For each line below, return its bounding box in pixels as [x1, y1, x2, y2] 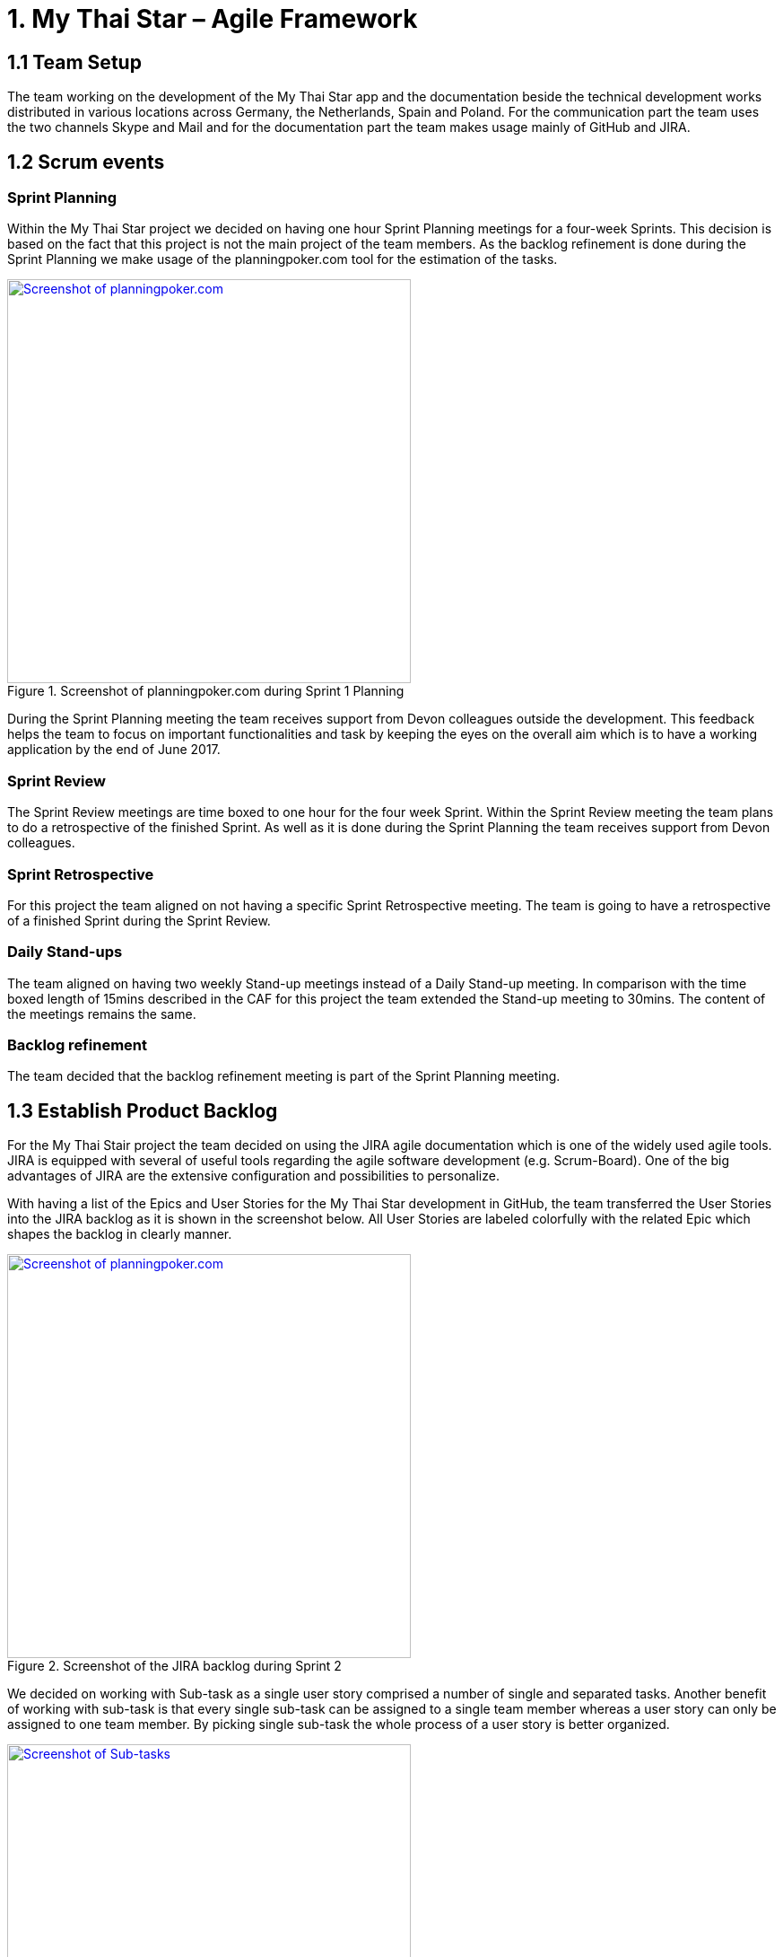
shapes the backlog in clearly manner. [7, 1226, 232, 1242]
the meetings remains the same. [7, 1005, 196, 1022]
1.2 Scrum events [7, 150, 165, 173]
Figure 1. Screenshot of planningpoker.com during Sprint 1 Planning [7, 683, 405, 699]
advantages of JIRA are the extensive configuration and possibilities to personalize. [7, 1168, 500, 1184]
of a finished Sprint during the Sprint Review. [7, 912, 271, 928]
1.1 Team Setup [7, 50, 142, 74]
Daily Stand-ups [7, 943, 123, 961]
